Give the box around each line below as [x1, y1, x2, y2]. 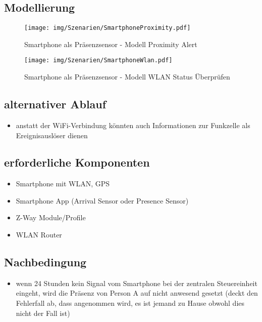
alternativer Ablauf [4, 96, 107, 112]
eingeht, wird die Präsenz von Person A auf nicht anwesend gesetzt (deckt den [16, 288, 258, 298]
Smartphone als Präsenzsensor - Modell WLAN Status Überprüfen [24, 71, 230, 82]
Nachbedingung [4, 254, 87, 270]
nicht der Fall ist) [16, 307, 70, 318]
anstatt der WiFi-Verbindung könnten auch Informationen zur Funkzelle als [16, 119, 250, 130]
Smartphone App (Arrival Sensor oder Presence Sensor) [16, 195, 189, 206]
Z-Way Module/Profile [16, 212, 86, 223]
